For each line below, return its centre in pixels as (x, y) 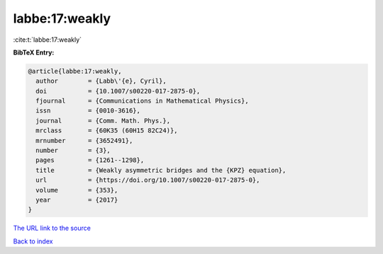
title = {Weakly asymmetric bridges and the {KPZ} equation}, (161, 170)
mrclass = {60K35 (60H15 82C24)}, (107, 131)
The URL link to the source (52, 228)
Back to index (33, 241)
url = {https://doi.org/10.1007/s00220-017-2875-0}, (148, 180)
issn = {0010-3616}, (88, 111)
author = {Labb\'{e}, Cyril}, (101, 81)
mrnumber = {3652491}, (84, 140)
